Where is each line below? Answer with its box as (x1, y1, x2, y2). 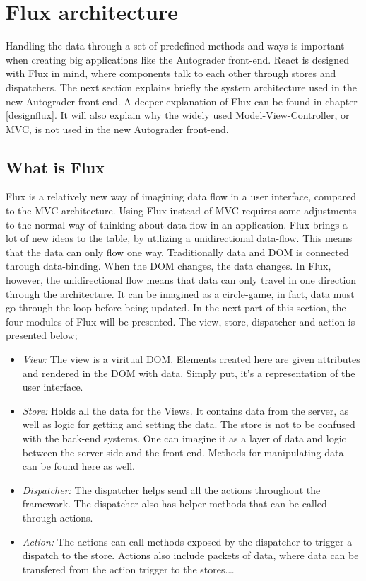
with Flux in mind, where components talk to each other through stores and (6, 66, 336, 81)
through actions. (22, 510, 93, 524)
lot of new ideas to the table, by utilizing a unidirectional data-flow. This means (6, 231, 353, 246)
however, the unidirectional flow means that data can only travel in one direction (6, 272, 357, 287)
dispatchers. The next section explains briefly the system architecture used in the (6, 79, 357, 94)
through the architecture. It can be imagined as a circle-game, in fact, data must (6, 286, 355, 301)
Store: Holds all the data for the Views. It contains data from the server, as (22, 403, 349, 418)
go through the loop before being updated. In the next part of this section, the (6, 300, 346, 315)
